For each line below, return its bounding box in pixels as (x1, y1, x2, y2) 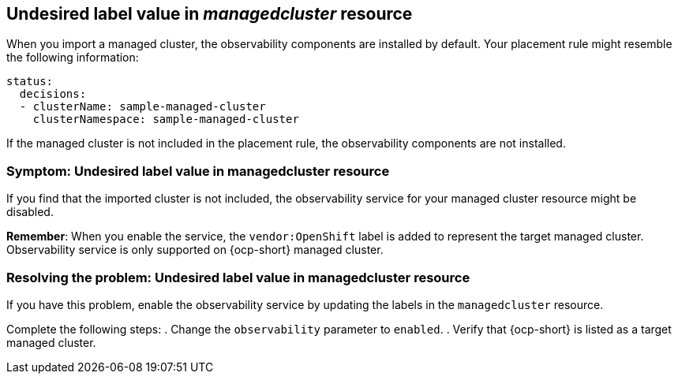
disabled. (6, 205, 54, 219)
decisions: (19, 88, 87, 101)
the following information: (6, 50, 139, 65)
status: (6, 75, 54, 88)
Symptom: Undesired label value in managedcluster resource (6, 162, 390, 179)
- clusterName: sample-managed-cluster (19, 100, 266, 114)
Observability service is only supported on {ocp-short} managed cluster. (6, 243, 384, 257)
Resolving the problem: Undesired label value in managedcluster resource (6, 269, 470, 285)
